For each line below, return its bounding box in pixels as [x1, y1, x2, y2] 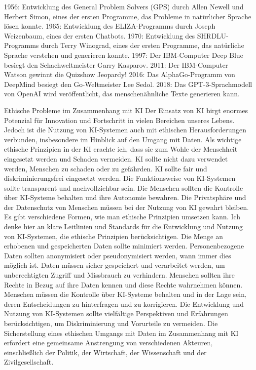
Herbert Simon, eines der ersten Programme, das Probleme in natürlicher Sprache [4, 11, 252, 21]
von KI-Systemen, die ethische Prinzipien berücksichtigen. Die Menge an [4, 231, 223, 241]
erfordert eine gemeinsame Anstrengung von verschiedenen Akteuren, [4, 337, 213, 348]
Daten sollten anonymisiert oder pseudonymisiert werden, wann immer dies [4, 250, 231, 260]
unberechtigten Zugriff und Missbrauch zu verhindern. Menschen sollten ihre [4, 270, 235, 280]
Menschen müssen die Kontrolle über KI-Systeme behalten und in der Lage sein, [4, 289, 247, 299]
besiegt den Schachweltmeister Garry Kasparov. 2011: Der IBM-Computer [4, 59, 228, 70]
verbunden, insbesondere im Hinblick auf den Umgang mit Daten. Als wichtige [4, 134, 242, 144]
